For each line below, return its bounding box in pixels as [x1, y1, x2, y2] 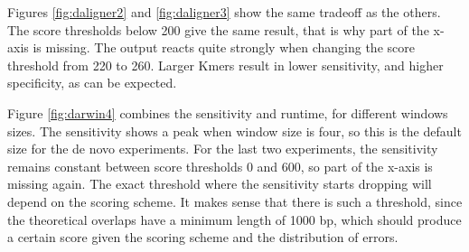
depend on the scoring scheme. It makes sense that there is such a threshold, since [7, 191, 463, 210]
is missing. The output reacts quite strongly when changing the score [33, 38, 415, 57]
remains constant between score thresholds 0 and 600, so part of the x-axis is [7, 156, 433, 175]
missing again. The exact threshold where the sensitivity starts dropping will [7, 174, 432, 193]
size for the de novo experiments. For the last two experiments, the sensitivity [7, 139, 438, 158]
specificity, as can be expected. [7, 73, 177, 92]
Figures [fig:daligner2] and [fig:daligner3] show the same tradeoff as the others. [7, 3, 441, 21]
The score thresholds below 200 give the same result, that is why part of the [7, 20, 429, 39]
